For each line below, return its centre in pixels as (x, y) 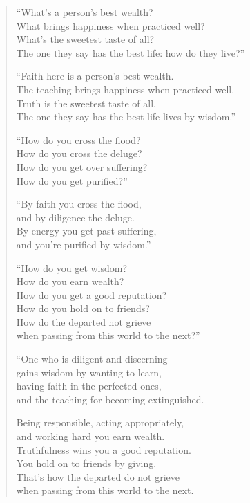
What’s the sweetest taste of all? (85, 39)
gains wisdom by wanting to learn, (89, 372)
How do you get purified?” (72, 180)
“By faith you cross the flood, (79, 204)
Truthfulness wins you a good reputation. (104, 449)
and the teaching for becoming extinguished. (110, 399)
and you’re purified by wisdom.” (84, 244)
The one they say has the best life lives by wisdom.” (126, 117)
